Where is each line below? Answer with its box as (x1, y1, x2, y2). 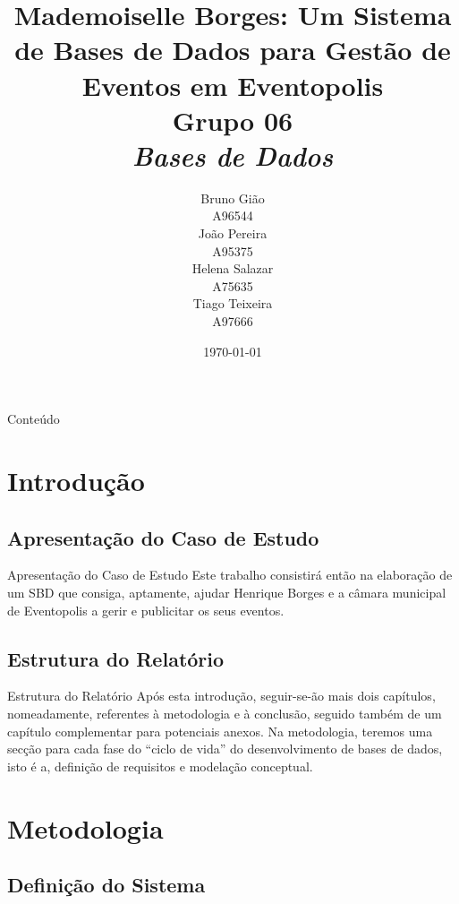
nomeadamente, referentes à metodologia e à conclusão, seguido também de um (7, 703, 442, 722)
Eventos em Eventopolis (81, 66, 384, 103)
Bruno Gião (200, 188, 265, 207)
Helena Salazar (191, 259, 274, 278)
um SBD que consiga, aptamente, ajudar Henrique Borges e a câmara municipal (7, 582, 446, 601)
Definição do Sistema (7, 871, 206, 899)
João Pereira (198, 224, 268, 243)
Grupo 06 (172, 101, 293, 138)
